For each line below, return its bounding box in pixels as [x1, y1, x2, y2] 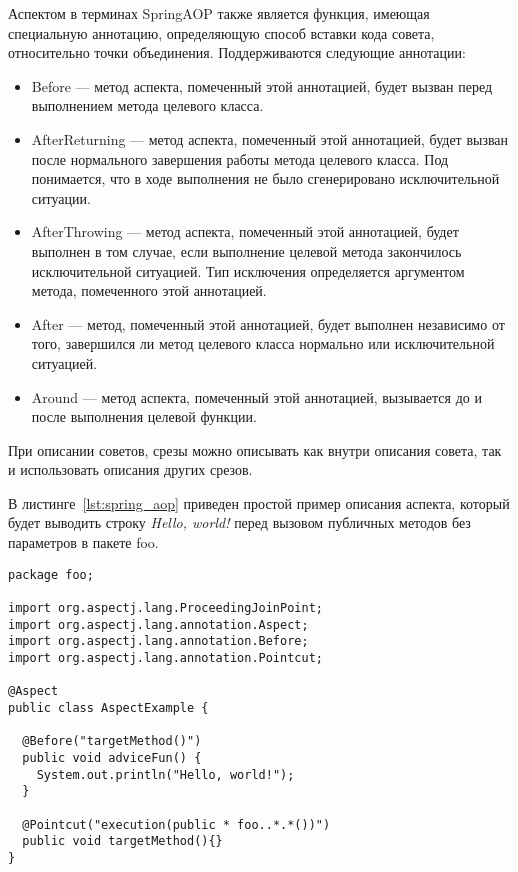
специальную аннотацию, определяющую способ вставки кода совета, [8, 22, 435, 43]
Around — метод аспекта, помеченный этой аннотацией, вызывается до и [31, 386, 482, 407]
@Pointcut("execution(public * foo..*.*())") [22, 817, 331, 832]
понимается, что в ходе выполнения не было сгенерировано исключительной [31, 168, 500, 189]
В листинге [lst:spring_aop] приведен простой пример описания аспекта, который [8, 492, 510, 513]
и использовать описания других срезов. [8, 459, 253, 480]
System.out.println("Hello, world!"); [36, 767, 295, 782]
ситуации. [31, 187, 91, 208]
